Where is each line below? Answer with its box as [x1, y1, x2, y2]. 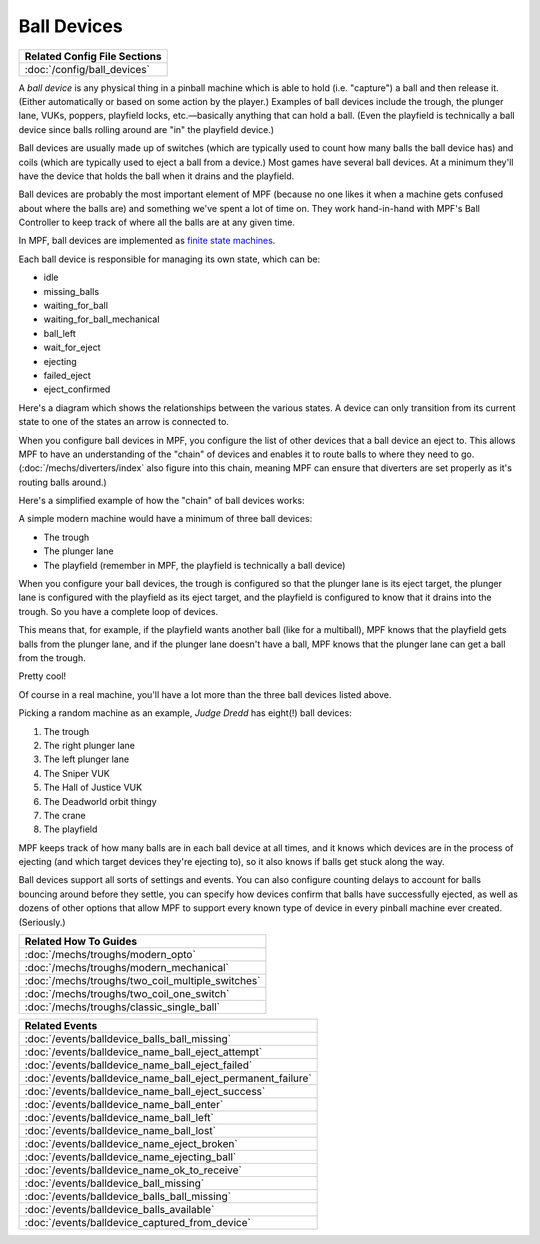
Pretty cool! [18, 670, 67, 682]
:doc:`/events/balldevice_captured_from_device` [24, 1216, 252, 1230]
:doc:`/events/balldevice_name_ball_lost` [24, 1124, 217, 1138]
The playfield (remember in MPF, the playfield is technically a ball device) [43, 559, 346, 571]
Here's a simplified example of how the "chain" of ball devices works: [18, 495, 305, 507]
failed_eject [43, 369, 92, 381]
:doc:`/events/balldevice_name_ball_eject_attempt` [24, 1045, 263, 1059]
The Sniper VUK [43, 767, 110, 779]
